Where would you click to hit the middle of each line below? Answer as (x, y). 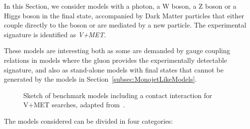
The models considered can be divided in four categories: (89, 121)
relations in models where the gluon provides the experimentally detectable (116, 60)
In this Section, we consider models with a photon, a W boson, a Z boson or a (120, 6)
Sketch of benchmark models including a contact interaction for (118, 95)
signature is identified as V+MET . (55, 34)
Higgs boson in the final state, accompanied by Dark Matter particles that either (124, 15)
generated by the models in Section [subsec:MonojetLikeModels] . (100, 79)
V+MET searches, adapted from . (74, 105)
